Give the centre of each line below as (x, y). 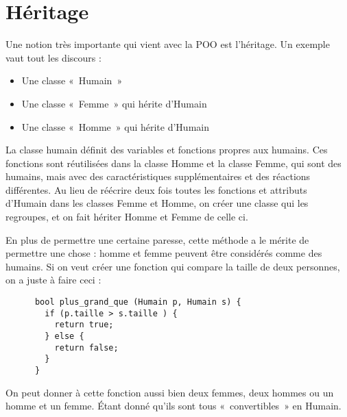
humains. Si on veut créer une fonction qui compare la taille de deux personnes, (173, 266)
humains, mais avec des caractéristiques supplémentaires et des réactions (158, 176)
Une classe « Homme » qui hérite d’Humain (115, 126)
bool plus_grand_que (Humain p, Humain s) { (138, 302)
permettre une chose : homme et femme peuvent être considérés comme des (164, 253)
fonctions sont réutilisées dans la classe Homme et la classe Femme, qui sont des (173, 163)
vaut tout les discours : (53, 57)
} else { (64, 336)
